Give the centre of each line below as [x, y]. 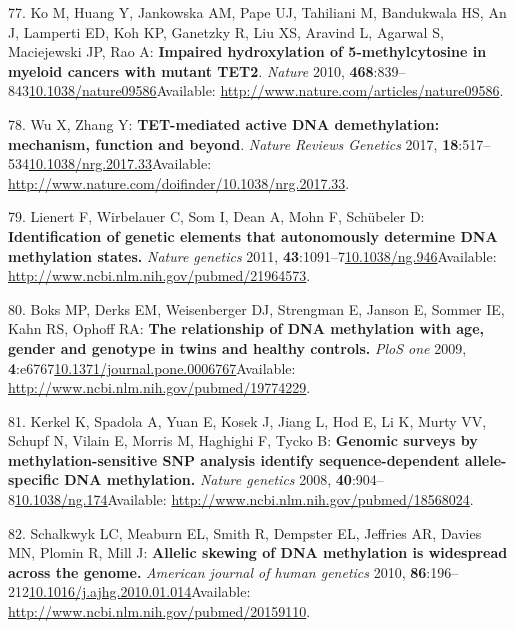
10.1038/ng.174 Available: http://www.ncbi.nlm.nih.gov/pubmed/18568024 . [244, 499]
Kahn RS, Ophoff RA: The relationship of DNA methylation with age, [246, 328]
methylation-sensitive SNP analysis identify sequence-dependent [234, 459]
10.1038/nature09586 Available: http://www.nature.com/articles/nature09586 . [266, 90]
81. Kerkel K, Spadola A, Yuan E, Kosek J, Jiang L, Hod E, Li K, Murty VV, [247, 420]
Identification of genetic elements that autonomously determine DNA [253, 235]
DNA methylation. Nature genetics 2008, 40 [208, 479]
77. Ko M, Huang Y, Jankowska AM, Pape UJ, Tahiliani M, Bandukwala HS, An [257, 12]
